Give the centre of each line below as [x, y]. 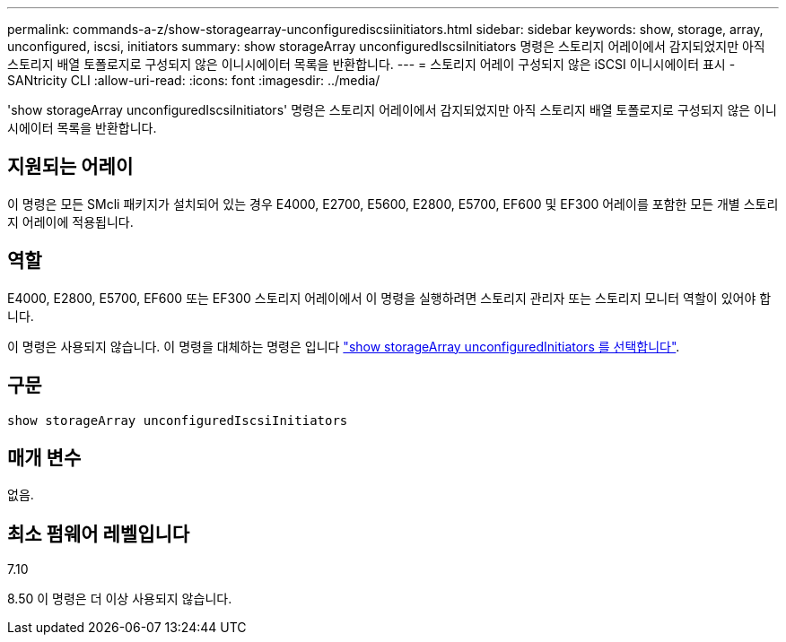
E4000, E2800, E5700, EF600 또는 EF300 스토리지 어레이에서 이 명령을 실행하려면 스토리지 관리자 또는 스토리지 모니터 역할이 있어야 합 [389, 298]
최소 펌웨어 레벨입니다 [99, 534]
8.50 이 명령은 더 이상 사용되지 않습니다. [120, 599]
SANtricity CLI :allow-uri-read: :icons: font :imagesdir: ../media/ [194, 80]
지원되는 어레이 [70, 167]
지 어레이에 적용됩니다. [70, 221]
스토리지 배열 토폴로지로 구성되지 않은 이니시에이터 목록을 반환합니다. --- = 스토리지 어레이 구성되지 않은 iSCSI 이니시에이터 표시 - [371, 64]
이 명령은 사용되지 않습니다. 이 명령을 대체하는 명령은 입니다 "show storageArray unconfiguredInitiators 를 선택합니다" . [344, 346]
